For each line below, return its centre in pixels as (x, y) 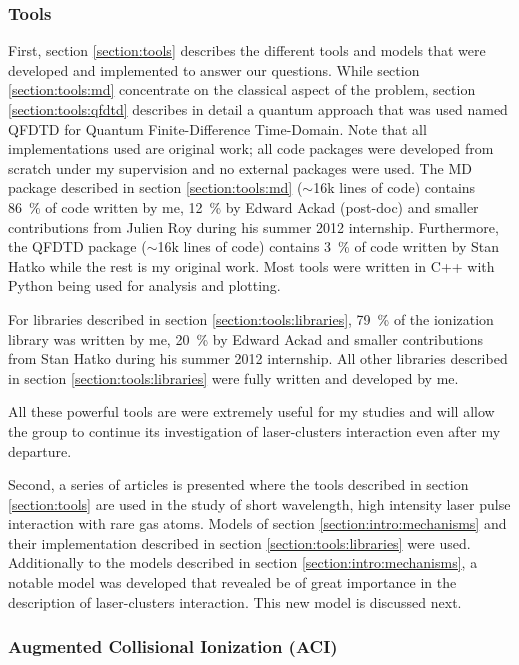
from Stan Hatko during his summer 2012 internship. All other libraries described (258, 358)
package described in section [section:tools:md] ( (155, 187)
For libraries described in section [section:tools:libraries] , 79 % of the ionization (251, 318)
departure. (40, 450)
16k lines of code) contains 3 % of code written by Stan (328, 246)
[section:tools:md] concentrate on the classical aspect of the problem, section (242, 89)
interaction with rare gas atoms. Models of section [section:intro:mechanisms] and (257, 523)
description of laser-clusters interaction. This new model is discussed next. (235, 601)
